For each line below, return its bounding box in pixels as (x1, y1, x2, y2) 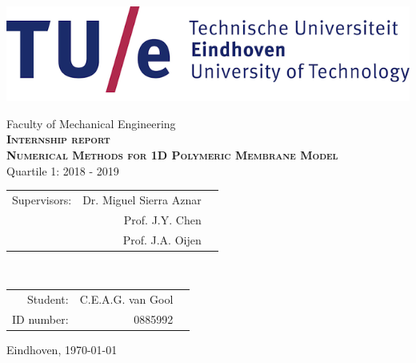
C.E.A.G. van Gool (79, 290, 174, 307)
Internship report (6, 131, 110, 147)
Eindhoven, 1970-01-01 (6, 341, 118, 357)
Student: (26, 290, 69, 307)
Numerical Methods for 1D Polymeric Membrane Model (6, 146, 338, 163)
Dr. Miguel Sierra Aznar (82, 191, 202, 208)
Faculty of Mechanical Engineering (6, 115, 176, 131)
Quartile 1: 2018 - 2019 (6, 162, 119, 179)
